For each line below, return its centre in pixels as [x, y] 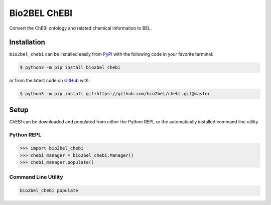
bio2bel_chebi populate [49, 191]
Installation [27, 42]
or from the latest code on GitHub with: [50, 81]
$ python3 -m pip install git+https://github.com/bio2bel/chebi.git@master [115, 94]
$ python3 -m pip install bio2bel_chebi [70, 67]
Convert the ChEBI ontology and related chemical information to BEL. [81, 28]
